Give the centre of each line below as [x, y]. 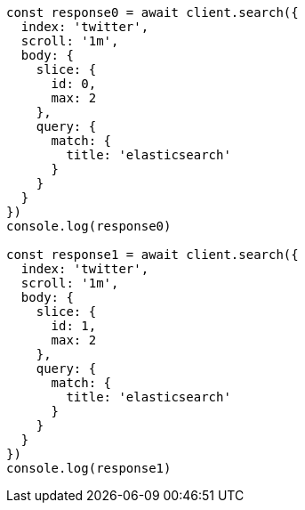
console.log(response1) [89, 468]
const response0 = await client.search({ [152, 12]
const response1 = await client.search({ [152, 255]
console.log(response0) [89, 226]
